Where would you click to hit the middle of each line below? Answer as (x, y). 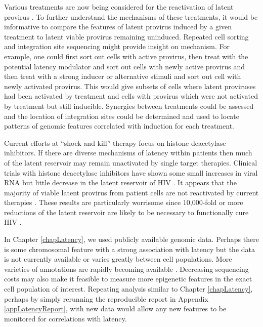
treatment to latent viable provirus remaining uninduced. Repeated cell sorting (126, 36)
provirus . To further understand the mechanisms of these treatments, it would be (131, 16)
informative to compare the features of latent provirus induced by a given (118, 27)
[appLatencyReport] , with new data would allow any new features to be (115, 309)
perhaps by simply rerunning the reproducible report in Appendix (106, 298)
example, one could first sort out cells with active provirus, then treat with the (126, 56)
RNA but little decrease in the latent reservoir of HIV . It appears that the (120, 182)
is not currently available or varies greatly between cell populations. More (118, 259)
